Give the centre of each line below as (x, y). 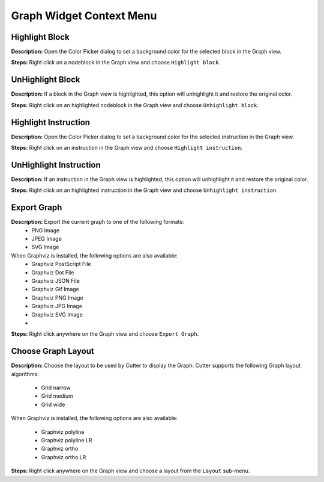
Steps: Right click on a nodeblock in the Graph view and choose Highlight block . (115, 63)
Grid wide (53, 404)
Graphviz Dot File (53, 272)
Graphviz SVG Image (57, 314)
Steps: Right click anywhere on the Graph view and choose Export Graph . (105, 334)
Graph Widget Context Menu (84, 16)
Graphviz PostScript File (61, 264)
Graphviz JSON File (56, 280)
